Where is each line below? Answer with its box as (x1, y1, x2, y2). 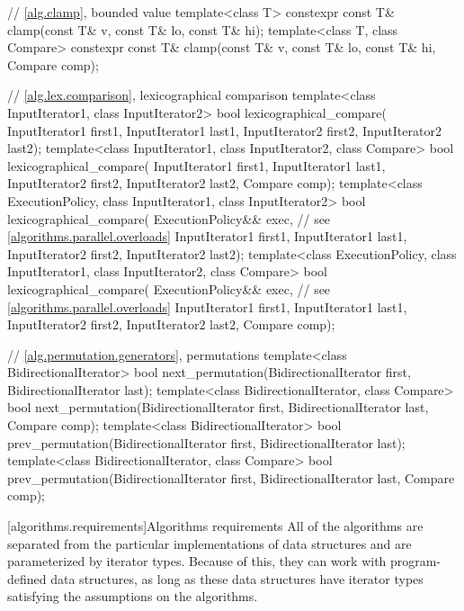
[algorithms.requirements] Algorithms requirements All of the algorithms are (7, 517, 424, 535)
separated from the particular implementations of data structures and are (7, 534, 412, 553)
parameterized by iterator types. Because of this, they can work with (7, 552, 387, 571)
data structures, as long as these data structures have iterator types (50, 569, 424, 588)
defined (7, 569, 47, 588)
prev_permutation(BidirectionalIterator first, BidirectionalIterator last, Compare (7, 468, 455, 487)
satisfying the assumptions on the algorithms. (7, 587, 258, 606)
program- (390, 552, 442, 571)
